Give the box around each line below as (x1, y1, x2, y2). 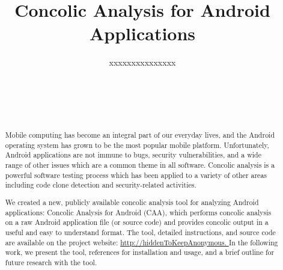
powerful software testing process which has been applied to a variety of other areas (5, 170, 267, 180)
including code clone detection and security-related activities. (5, 180, 196, 190)
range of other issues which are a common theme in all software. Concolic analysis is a (5, 160, 275, 170)
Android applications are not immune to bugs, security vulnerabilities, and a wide (5, 150, 261, 160)
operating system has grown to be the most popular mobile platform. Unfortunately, (5, 140, 269, 150)
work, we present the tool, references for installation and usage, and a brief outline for (5, 247, 275, 257)
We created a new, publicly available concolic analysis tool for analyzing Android (5, 197, 259, 207)
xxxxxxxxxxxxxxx (109, 56, 176, 69)
